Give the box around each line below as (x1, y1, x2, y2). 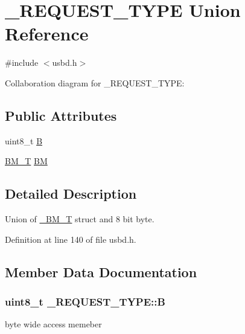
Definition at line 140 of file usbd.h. (5, 233, 136, 245)
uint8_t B (5, 134, 43, 147)
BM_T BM (5, 155, 48, 167)
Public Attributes (5, 106, 117, 124)
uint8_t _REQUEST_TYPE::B (5, 294, 165, 309)
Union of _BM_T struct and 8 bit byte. (5, 213, 154, 225)
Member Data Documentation (5, 262, 197, 281)
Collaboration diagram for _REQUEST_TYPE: (5, 76, 185, 89)
